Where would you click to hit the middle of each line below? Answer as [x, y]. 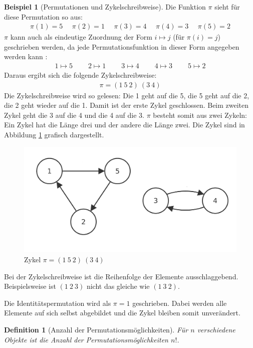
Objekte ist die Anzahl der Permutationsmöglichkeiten [86, 339]
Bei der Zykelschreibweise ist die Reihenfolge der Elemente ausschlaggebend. [121, 276]
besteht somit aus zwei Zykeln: [200, 115]
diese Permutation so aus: [43, 16]
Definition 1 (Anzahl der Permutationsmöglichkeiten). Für [96, 329]
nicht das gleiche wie [118, 286]
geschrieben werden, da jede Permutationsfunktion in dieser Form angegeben [122, 46]
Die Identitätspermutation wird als [58, 303]
